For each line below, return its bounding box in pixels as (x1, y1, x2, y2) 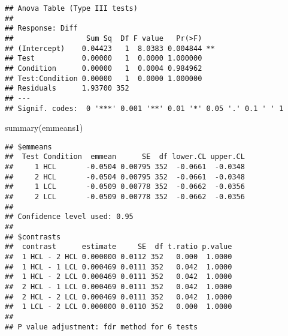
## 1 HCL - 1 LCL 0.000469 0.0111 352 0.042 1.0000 (5, 262, 232, 271)
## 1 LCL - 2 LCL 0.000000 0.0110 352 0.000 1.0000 (5, 302, 232, 311)
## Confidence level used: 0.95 (5, 212, 134, 221)
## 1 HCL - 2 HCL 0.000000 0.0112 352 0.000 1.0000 (5, 253, 232, 262)
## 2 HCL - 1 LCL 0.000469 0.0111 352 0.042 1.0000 (5, 283, 232, 291)
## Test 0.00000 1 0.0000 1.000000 (5, 54, 202, 63)
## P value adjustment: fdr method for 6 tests (5, 322, 198, 331)
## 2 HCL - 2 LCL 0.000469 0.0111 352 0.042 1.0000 (5, 292, 232, 301)
